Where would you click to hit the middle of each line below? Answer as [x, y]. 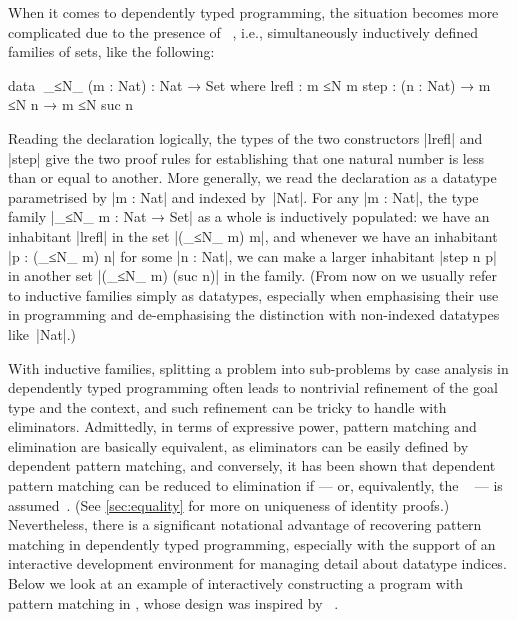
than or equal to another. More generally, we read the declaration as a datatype [252, 177]
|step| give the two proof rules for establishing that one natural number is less [246, 157]
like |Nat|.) [42, 333]
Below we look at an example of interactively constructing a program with [236, 583]
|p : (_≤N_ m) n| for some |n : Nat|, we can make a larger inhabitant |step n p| [252, 255]
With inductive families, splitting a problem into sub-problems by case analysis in [258, 367]
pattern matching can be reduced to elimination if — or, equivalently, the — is [255, 485]
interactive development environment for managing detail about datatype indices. [257, 563]
